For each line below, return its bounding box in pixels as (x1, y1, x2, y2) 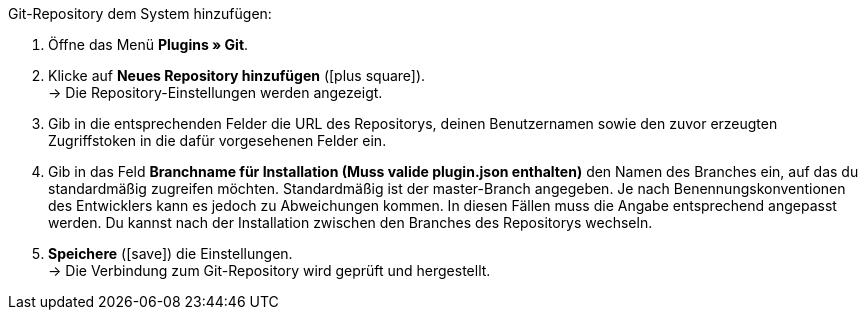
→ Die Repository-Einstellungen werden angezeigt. (48, 84, 383, 101)
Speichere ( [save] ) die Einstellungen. (48, 245, 293, 262)
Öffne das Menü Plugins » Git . (48, 36, 249, 53)
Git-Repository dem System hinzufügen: (8, 5, 272, 22)
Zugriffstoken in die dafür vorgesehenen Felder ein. (48, 132, 387, 149)
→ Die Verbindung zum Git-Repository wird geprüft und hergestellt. (48, 262, 491, 279)
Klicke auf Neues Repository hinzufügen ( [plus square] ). (48, 67, 426, 84)
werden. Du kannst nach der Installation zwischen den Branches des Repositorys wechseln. (48, 214, 653, 231)
